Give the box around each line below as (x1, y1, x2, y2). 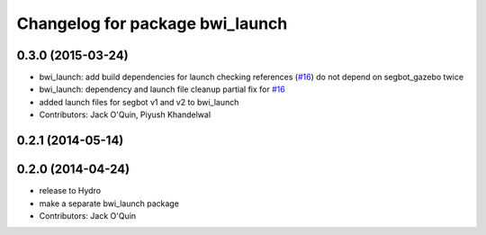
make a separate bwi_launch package (39, 198, 180, 209)
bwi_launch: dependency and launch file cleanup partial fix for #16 (39, 84, 285, 95)
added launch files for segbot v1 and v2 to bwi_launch (39, 96, 239, 107)
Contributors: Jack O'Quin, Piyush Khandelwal (39, 109, 211, 121)
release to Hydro (39, 185, 102, 196)
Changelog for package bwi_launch (16, 14, 288, 33)
